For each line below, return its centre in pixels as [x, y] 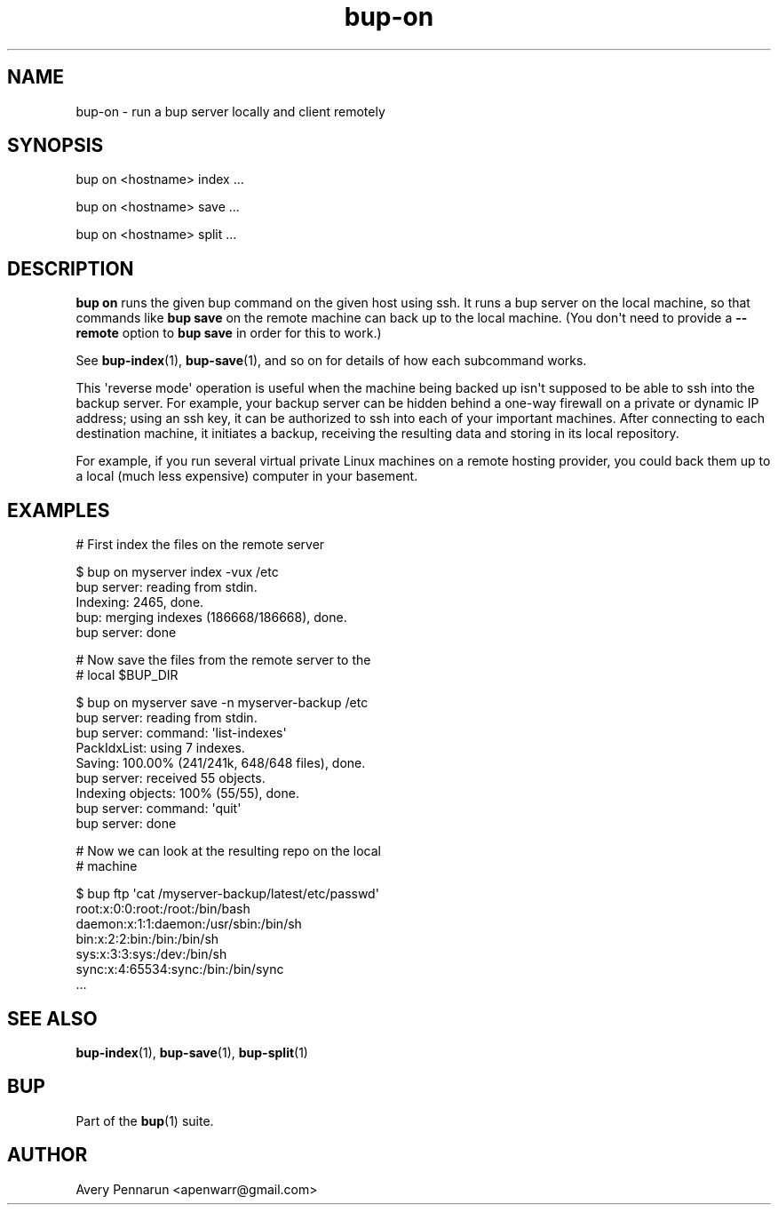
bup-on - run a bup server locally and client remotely [230, 111]
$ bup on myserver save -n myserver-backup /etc [222, 703]
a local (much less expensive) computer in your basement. [247, 476]
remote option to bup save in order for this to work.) [229, 333]
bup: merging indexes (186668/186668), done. [211, 618]
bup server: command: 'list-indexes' [181, 733]
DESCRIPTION [71, 268]
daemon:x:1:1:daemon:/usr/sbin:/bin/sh [189, 924]
